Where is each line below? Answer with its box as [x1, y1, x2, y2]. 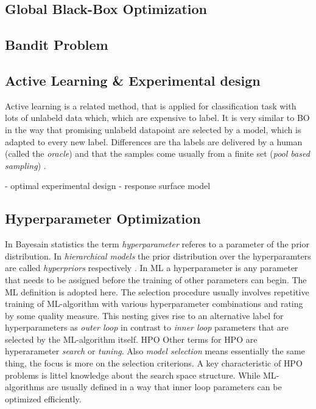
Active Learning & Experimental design [5, 70, 261, 89]
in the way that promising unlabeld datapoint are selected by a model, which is [5, 123, 301, 136]
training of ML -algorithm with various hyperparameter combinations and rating [5, 297, 303, 310]
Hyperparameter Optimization [5, 209, 201, 228]
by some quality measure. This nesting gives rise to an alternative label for [5, 309, 284, 321]
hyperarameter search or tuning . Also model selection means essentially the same [5, 345, 305, 357]
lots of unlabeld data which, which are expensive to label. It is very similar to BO [5, 111, 310, 124]
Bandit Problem [5, 35, 108, 54]
